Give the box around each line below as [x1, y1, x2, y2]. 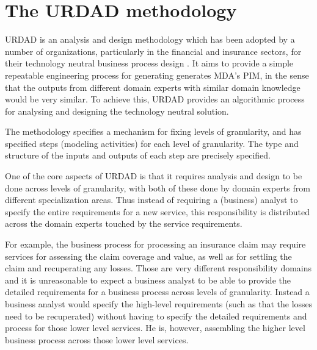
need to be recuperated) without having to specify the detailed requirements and [5, 309, 307, 322]
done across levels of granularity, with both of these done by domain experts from [5, 181, 310, 194]
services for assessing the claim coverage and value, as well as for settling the [5, 249, 292, 262]
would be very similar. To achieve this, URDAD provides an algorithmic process [5, 93, 305, 105]
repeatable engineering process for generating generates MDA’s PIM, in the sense [5, 68, 309, 81]
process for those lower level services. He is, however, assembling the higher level [5, 321, 305, 334]
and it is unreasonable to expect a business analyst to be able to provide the [5, 273, 291, 286]
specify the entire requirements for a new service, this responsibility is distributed [5, 205, 310, 218]
